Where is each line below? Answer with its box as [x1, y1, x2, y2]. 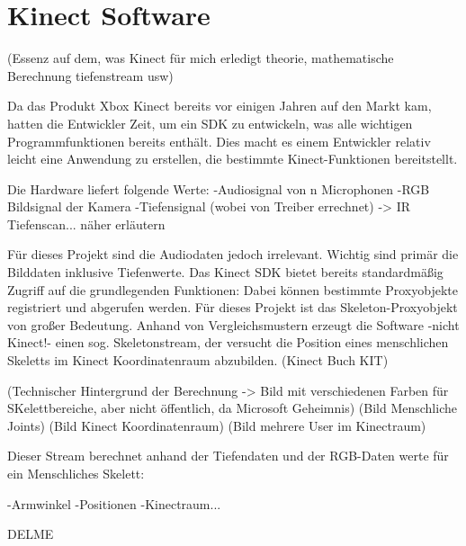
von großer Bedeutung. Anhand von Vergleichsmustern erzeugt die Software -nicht [7, 315, 460, 334]
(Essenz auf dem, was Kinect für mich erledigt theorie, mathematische [7, 49, 394, 67]
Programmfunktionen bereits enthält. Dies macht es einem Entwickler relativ [7, 131, 431, 150]
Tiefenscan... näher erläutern [7, 214, 166, 233]
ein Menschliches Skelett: [7, 464, 145, 482]
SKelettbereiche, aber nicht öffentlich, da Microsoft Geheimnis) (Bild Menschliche [7, 398, 457, 417]
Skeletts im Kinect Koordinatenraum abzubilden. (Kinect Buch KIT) [7, 351, 389, 370]
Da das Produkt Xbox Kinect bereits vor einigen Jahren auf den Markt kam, [7, 96, 432, 115]
